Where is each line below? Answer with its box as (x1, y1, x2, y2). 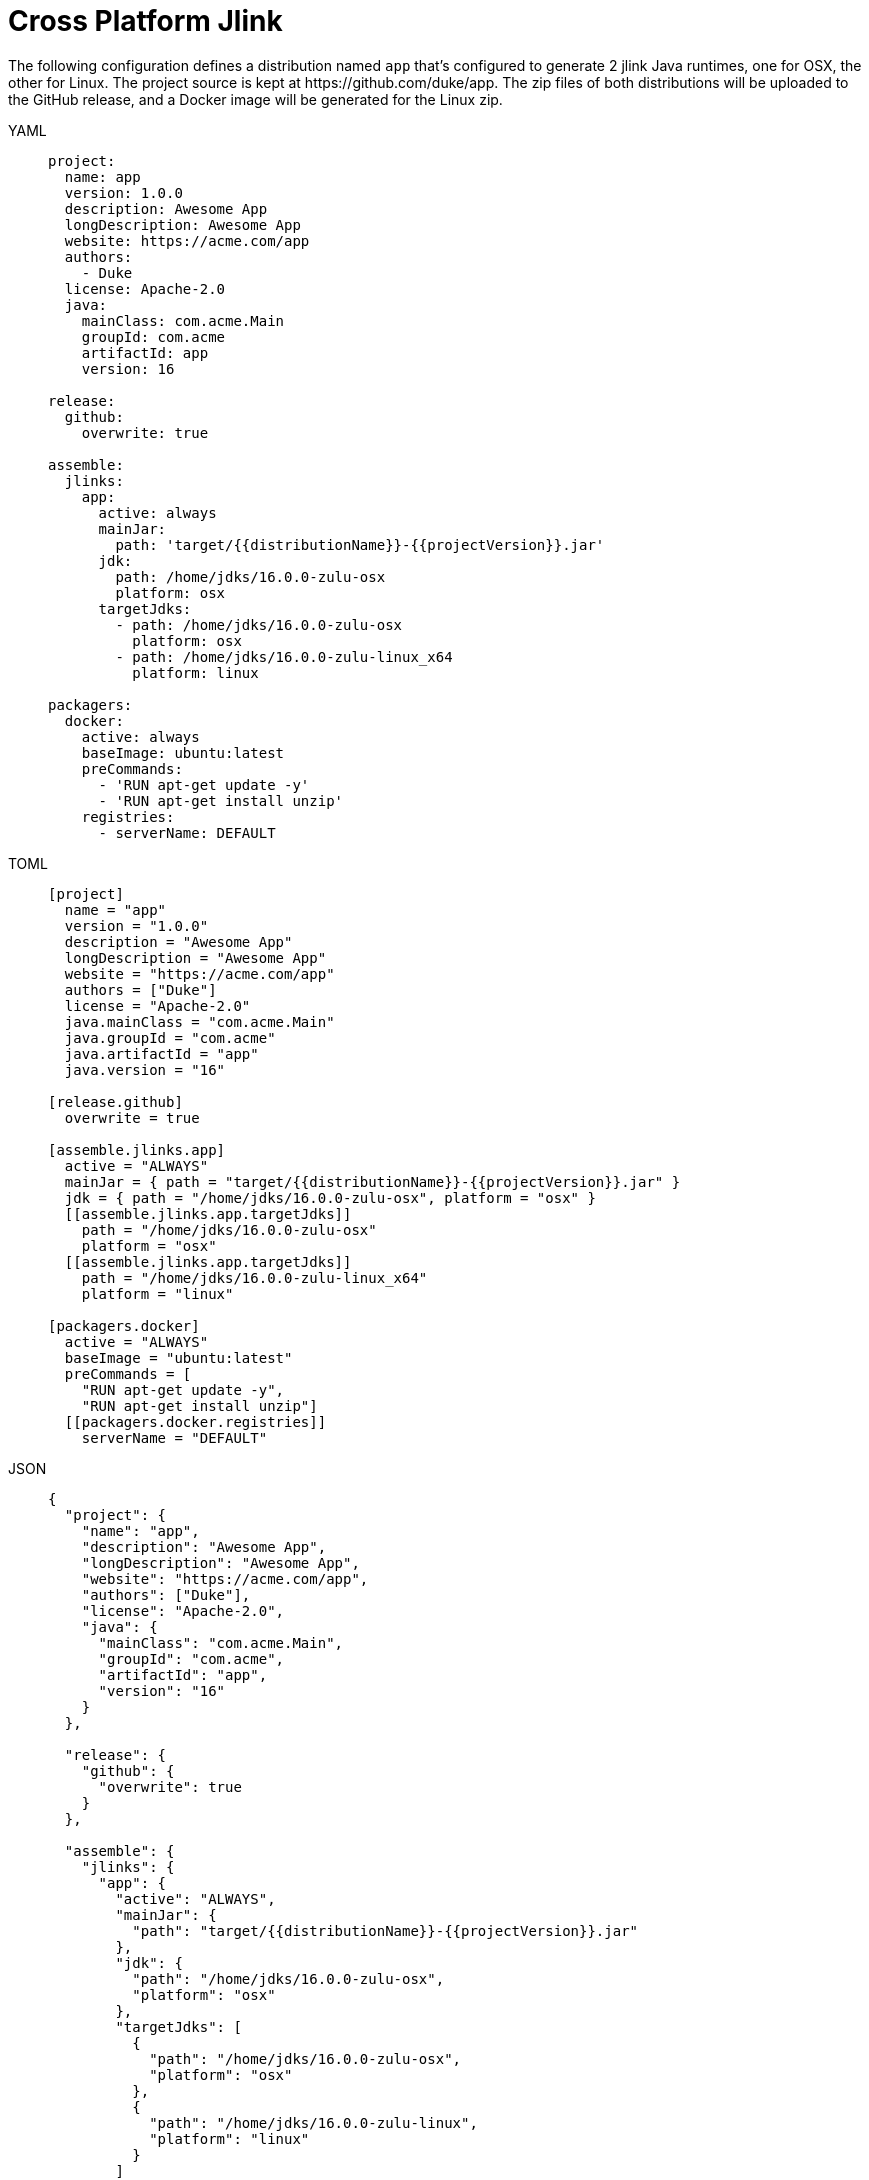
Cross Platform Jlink (8, 4, 283, 38)
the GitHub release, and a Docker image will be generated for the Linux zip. (8, 90, 503, 108)
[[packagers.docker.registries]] (64, 1413, 327, 1430)
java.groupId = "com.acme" (64, 1029, 276, 1046)
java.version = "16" (64, 1061, 226, 1078)
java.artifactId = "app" (64, 1045, 259, 1062)
